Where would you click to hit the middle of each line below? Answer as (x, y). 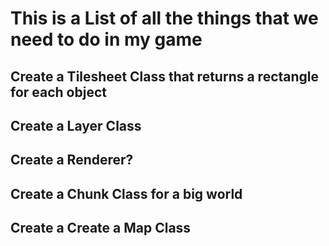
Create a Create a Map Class (101, 228)
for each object (58, 92)
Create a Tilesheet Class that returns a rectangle (165, 76)
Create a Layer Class (76, 125)
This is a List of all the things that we (164, 18)
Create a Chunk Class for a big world (126, 193)
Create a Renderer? (72, 160)
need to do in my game (106, 39)
